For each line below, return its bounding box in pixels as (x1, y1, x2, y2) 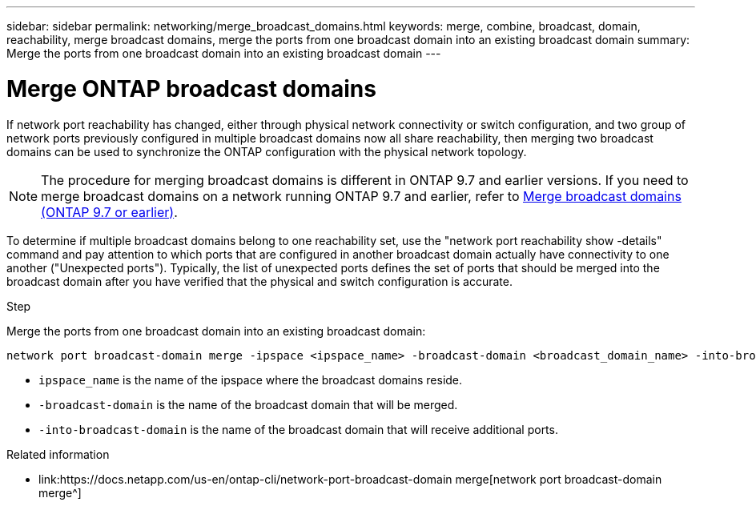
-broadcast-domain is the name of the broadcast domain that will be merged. (38, 397, 458, 412)
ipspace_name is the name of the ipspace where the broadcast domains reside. (38, 372, 463, 387)
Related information (6, 447, 110, 461)
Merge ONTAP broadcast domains (6, 74, 376, 102)
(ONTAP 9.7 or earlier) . (41, 203, 178, 220)
